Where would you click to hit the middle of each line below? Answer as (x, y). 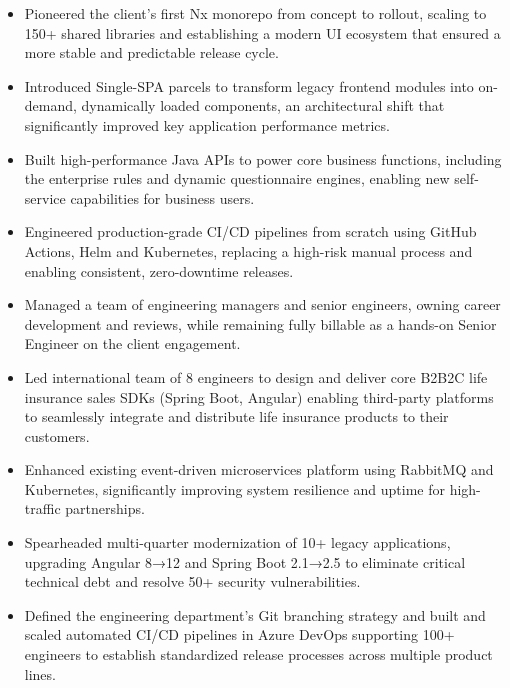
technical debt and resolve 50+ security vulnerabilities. (192, 581)
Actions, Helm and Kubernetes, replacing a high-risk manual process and (248, 250)
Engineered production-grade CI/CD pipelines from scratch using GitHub (250, 231)
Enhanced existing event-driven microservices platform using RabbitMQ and (259, 469)
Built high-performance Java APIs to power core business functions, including (263, 158)
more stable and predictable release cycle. (151, 52)
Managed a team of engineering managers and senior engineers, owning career (262, 304)
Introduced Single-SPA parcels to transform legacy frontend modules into (249, 85)
